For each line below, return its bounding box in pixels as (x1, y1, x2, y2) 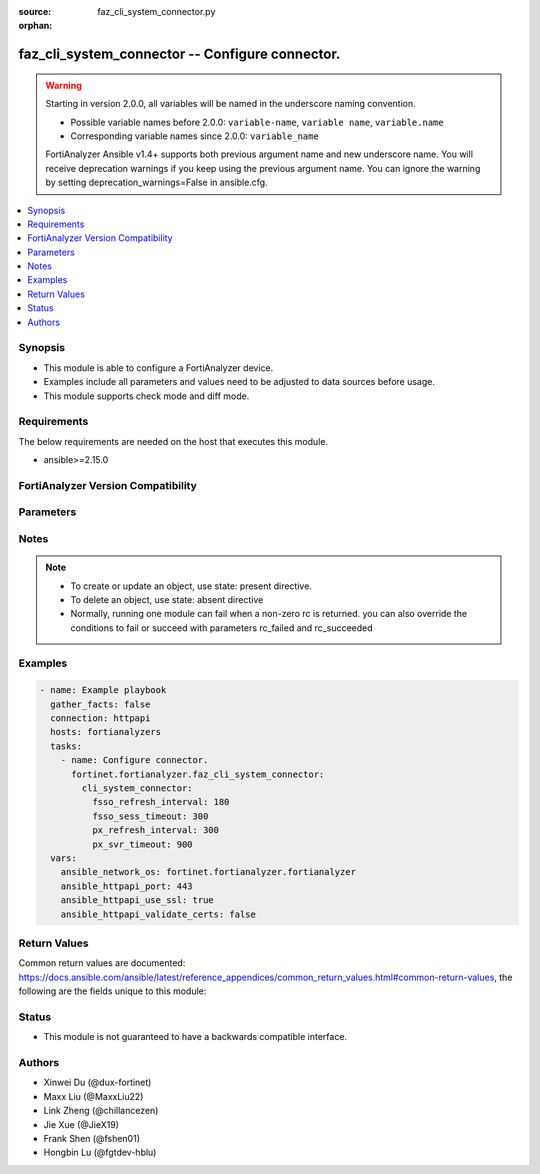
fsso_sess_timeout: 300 (91, 810, 209, 822)
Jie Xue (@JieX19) (43, 1118, 120, 1130)
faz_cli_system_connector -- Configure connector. (18, 46, 341, 63)
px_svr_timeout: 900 (91, 838, 194, 850)
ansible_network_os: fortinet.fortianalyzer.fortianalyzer (60, 866, 357, 878)
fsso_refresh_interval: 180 (91, 796, 230, 808)
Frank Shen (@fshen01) (43, 1132, 140, 1144)
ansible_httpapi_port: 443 (60, 880, 194, 892)
